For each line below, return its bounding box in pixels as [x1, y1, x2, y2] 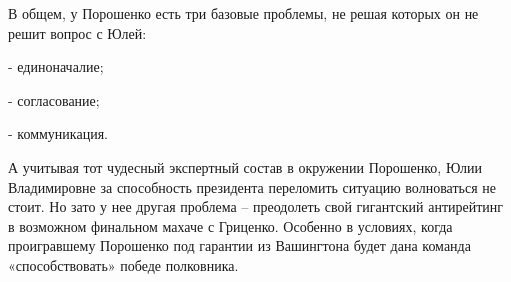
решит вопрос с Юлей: [8, 22, 147, 43]
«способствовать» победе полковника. [8, 254, 239, 275]
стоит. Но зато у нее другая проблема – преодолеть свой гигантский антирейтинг [8, 196, 504, 217]
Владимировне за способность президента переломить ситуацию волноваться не [8, 176, 496, 197]
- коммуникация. [8, 123, 108, 144]
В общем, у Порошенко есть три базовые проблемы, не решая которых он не [8, 3, 479, 23]
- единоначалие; [8, 56, 104, 77]
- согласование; [8, 89, 100, 110]
